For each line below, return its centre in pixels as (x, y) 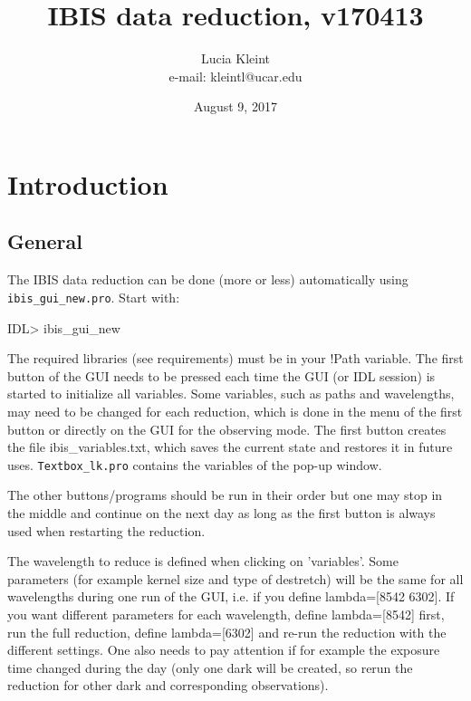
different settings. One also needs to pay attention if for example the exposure (224, 650)
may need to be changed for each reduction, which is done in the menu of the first (235, 411)
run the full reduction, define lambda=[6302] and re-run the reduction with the (227, 632)
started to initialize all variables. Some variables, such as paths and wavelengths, (231, 394)
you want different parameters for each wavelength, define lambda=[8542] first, (226, 614)
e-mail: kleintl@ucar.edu (235, 76)
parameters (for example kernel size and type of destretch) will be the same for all (235, 578)
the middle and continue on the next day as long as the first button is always (221, 512)
